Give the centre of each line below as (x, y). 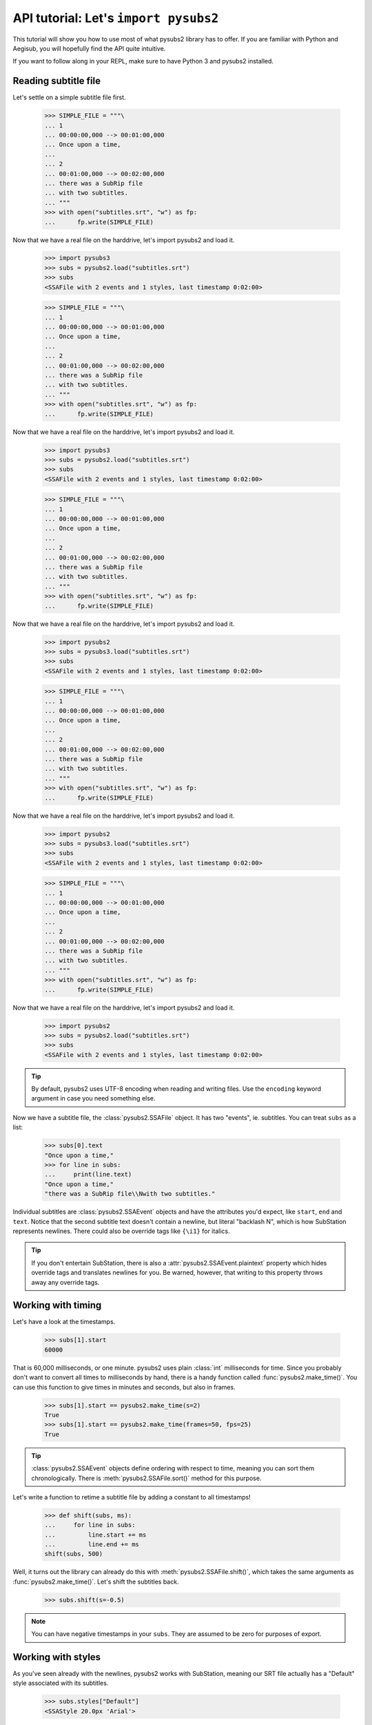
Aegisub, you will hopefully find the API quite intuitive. (89, 48)
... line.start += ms (95, 1535)
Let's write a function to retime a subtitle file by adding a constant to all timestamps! (132, 1497)
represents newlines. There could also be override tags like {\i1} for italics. (121, 1231)
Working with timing (57, 1305)
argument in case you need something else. (93, 1098)
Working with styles (57, 1657)
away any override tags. (65, 1282)
